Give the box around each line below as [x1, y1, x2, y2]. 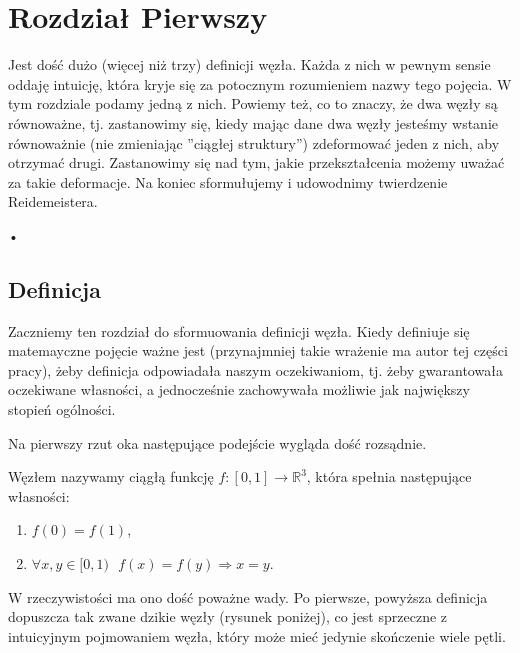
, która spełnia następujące [306, 466, 472, 487]
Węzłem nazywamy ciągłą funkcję [8, 466, 214, 487]
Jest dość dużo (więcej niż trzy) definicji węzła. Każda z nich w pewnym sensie [8, 54, 491, 75]
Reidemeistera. [8, 191, 98, 212]
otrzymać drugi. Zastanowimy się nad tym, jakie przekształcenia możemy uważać [8, 152, 505, 173]
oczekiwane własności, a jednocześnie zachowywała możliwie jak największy [8, 379, 470, 400]
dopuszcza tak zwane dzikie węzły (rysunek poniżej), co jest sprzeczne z [8, 606, 448, 627]
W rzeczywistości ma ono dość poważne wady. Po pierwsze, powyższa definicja [8, 586, 488, 607]
